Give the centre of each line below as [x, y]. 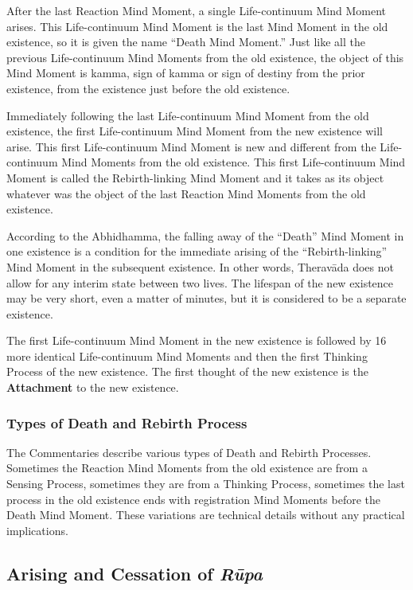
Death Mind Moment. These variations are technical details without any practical [206, 515]
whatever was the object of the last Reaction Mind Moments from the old [186, 193]
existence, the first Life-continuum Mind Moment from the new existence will [195, 131]
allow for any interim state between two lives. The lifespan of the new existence [200, 282]
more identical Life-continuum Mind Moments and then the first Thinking [187, 356]
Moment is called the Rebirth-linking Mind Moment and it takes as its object [195, 177]
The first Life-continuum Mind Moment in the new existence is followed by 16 [197, 340]
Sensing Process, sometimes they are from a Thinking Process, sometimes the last [206, 484]
